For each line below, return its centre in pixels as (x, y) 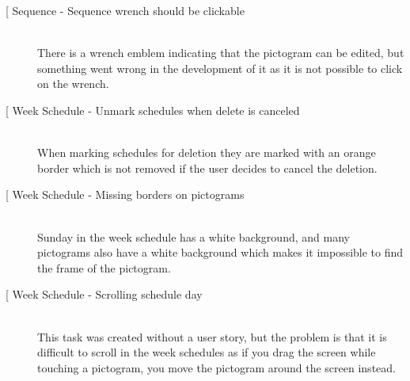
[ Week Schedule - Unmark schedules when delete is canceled (153, 110)
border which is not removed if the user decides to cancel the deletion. (207, 168)
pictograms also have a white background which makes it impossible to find (220, 252)
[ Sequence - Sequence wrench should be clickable (125, 10)
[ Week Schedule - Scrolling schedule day (104, 294)
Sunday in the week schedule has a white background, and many (194, 236)
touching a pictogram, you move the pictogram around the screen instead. (216, 367)
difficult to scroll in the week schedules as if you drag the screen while (207, 352)
